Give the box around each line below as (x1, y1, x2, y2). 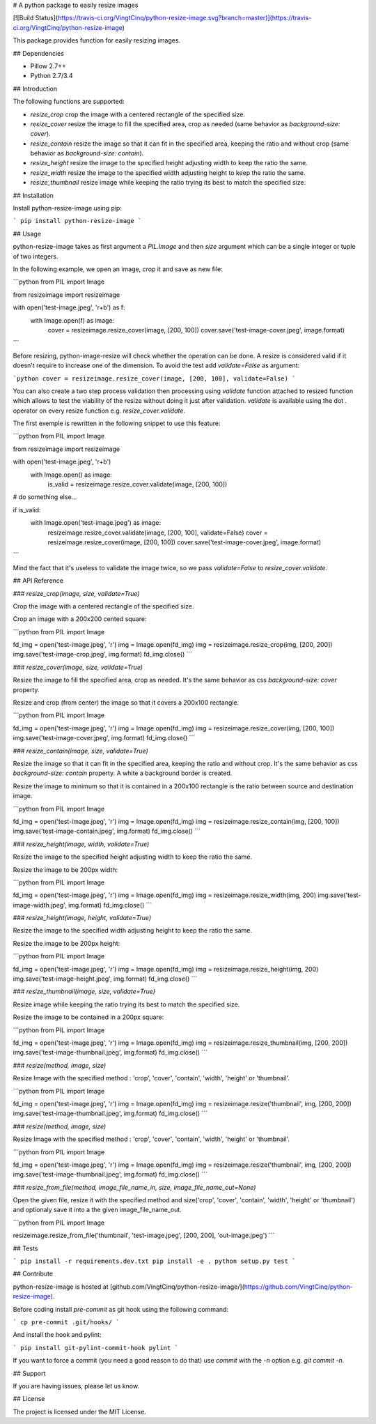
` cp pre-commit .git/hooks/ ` (13, 1318, 120, 1326)
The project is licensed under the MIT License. (13, 1407, 146, 1416)
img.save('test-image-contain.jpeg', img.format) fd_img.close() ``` (13, 827, 201, 836)
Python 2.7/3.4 (30, 72, 73, 80)
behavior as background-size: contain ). (30, 149, 144, 158)
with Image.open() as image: (30, 470, 113, 479)
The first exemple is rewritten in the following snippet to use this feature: (13, 419, 221, 428)
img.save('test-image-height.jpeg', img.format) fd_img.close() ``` (13, 974, 198, 983)
